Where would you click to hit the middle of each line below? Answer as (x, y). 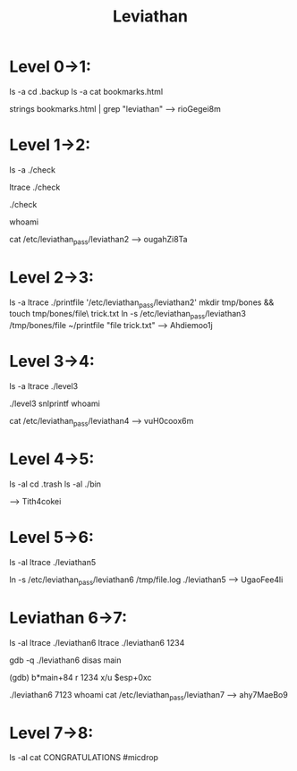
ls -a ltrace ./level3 (44, 386)
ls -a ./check (33, 169)
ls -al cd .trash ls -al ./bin (55, 484)
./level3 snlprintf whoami (55, 403)
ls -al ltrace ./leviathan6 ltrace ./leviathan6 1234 (97, 642)
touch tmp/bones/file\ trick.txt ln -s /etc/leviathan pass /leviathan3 (127, 315)
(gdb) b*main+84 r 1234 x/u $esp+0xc (81, 677)
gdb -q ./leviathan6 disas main (66, 660)
